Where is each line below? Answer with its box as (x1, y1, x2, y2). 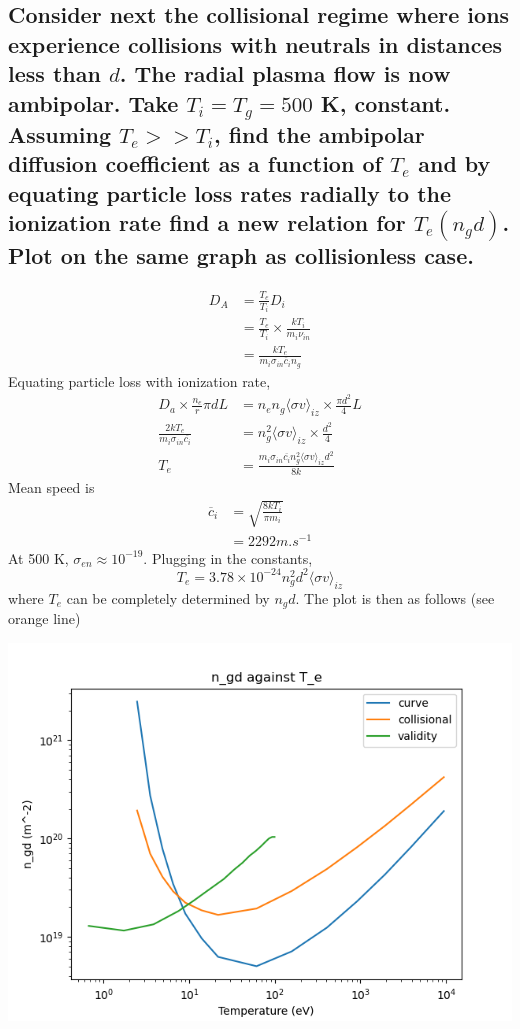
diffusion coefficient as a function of (8, 148, 382, 179)
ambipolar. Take (8, 87, 179, 118)
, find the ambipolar (213, 118, 425, 149)
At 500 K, (8, 547, 69, 568)
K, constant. (320, 87, 451, 118)
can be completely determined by (66, 587, 270, 608)
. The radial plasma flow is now (119, 58, 451, 89)
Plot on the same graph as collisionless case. (8, 240, 474, 271)
